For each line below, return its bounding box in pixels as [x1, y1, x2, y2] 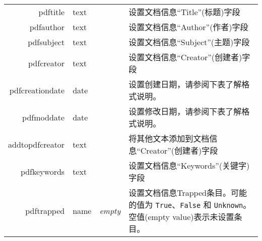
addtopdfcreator [8, 138, 65, 150]
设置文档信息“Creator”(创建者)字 [128, 51, 250, 63]
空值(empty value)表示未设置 [128, 211, 234, 222]
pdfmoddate [22, 111, 65, 123]
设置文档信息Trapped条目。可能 [128, 187, 247, 198]
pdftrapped [25, 204, 65, 216]
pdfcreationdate [9, 84, 65, 96]
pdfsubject [28, 36, 65, 48]
